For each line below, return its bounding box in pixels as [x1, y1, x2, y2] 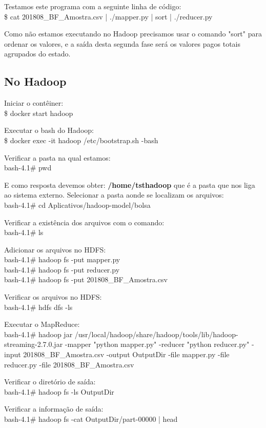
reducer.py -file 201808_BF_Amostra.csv [4, 359, 134, 369]
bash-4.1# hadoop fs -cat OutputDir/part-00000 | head [4, 414, 178, 424]
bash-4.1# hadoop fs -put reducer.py [4, 264, 120, 275]
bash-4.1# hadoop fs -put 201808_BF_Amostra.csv [4, 274, 168, 285]
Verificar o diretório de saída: [4, 376, 96, 387]
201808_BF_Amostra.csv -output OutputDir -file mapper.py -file [23, 349, 230, 360]
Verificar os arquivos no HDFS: [4, 291, 102, 302]
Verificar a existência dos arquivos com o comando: [4, 217, 165, 227]
